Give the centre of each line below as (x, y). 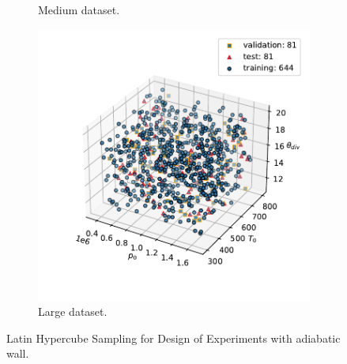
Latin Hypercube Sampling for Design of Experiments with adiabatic (173, 338)
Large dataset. (73, 311)
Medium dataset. (79, 9)
